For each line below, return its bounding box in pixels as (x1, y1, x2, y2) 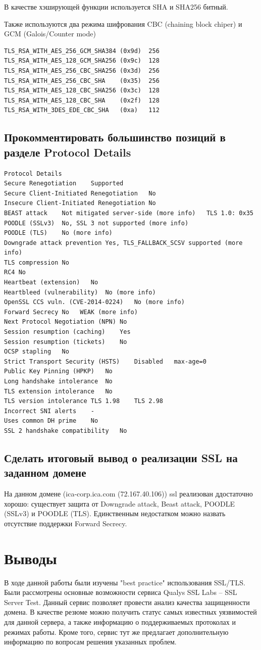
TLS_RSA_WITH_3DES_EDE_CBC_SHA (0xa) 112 (4, 107, 160, 114)
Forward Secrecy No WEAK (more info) (4, 308, 138, 316)
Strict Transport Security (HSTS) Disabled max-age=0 (4, 358, 206, 365)
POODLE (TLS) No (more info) (4, 229, 113, 237)
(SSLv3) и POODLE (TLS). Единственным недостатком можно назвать (4, 508, 226, 519)
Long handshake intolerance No (4, 378, 113, 385)
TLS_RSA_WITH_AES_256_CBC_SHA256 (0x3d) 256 (4, 67, 160, 74)
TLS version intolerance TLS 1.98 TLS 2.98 (4, 397, 163, 405)
